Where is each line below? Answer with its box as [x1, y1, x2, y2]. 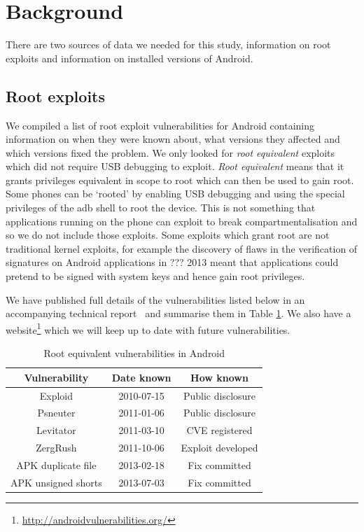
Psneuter [37, 405, 76, 420]
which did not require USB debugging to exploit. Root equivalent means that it [6, 159, 344, 174]
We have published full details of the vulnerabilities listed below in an [6, 292, 305, 307]
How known [190, 370, 248, 384]
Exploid [39, 388, 73, 402]
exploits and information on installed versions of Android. [6, 50, 253, 65]
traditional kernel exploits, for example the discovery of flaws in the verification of [6, 241, 358, 255]
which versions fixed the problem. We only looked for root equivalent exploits [6, 145, 335, 160]
